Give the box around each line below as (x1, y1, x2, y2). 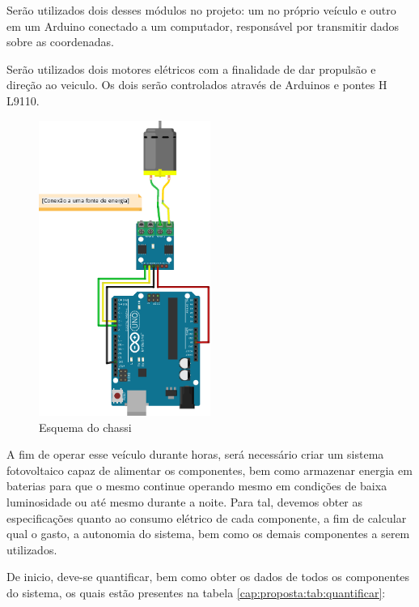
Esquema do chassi (39, 418, 132, 435)
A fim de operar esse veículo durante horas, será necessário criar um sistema (6, 446, 384, 463)
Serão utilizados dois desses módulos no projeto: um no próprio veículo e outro (6, 2, 396, 18)
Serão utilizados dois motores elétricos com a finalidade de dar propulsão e (6, 60, 376, 77)
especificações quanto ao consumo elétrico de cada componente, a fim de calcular (6, 509, 407, 526)
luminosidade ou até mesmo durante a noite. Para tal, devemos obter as (6, 494, 363, 511)
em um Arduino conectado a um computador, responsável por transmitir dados (6, 17, 400, 34)
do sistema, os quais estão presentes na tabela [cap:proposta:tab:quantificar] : (6, 583, 386, 601)
